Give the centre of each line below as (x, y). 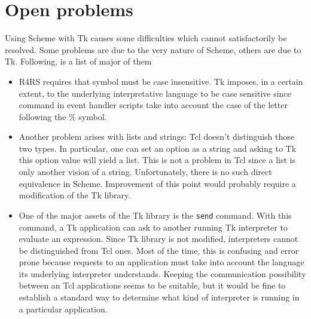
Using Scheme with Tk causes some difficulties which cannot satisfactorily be (146, 38)
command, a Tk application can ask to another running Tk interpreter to (153, 227)
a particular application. (63, 309)
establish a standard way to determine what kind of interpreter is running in (159, 297)
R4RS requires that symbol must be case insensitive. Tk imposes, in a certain (161, 81)
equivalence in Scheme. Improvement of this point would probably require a (157, 183)
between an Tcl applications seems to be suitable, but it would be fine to (152, 285)
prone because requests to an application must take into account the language (161, 262)
